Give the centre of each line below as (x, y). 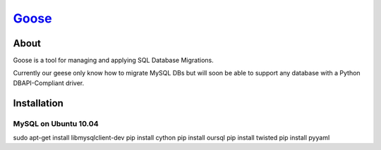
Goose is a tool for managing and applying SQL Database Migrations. (114, 61)
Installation (38, 103)
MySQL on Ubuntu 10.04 (56, 123)
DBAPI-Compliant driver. (49, 83)
